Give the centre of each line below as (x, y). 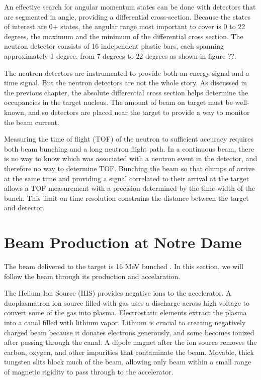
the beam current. (32, 122)
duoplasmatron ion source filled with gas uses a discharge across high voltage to (127, 302)
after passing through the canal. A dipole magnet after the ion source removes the (130, 342)
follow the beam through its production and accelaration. (92, 276)
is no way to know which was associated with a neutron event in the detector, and (131, 158)
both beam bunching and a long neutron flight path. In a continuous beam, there (129, 148)
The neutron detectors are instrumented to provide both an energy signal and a (127, 73)
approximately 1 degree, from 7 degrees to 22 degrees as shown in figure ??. (120, 55)
